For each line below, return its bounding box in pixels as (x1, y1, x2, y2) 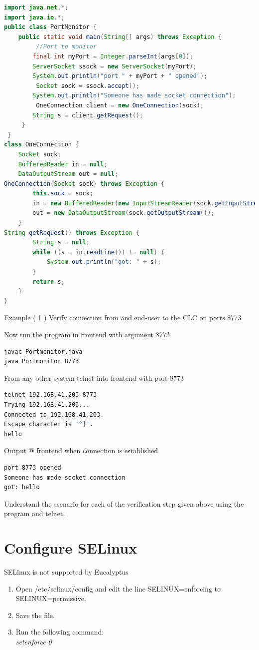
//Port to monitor (36, 43, 97, 50)
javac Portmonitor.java (4, 348, 83, 355)
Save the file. (15, 610, 55, 620)
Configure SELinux (4, 538, 137, 558)
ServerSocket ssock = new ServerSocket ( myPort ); (32, 62, 197, 70)
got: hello (4, 484, 40, 491)
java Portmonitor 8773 (4, 358, 79, 365)
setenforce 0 (15, 637, 52, 647)
